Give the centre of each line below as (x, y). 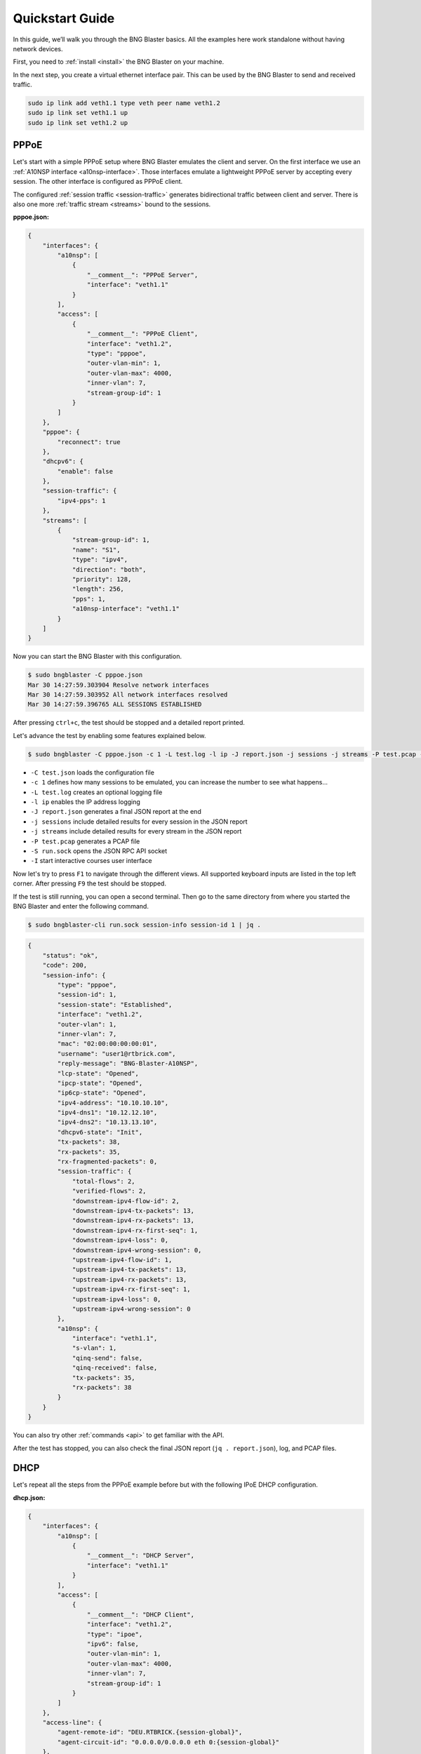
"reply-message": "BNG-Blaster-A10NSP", (128, 1064)
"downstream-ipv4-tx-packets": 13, (133, 1211)
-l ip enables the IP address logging (85, 802)
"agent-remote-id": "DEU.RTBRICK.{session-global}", (150, 1732)
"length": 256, (98, 589)
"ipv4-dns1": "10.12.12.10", (107, 1113)
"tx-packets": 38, (89, 1142)
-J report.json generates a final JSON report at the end (116, 812)
